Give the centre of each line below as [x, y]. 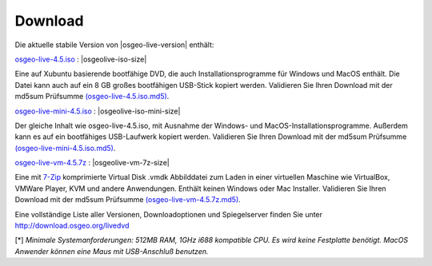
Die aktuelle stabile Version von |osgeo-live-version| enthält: [114, 45]
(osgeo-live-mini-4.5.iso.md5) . [65, 148]
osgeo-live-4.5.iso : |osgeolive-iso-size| [81, 59]
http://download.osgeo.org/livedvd [72, 226]
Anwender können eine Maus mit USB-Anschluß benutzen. [112, 251]
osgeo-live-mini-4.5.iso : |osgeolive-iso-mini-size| [98, 111]
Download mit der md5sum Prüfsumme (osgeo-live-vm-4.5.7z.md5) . [128, 200]
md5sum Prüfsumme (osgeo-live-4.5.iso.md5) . [92, 97]
